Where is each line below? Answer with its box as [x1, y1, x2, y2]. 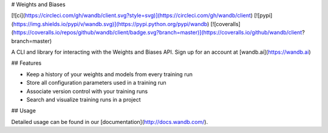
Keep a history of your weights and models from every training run [26, 70, 193, 78]
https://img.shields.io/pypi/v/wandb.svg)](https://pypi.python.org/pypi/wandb [13, 20, 208, 27]
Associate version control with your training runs [26, 88, 148, 95]
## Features [11, 59, 42, 66]
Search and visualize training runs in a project [26, 96, 141, 103]
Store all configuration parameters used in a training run [26, 79, 166, 86]
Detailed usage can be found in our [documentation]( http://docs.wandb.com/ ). [11, 118, 208, 125]
